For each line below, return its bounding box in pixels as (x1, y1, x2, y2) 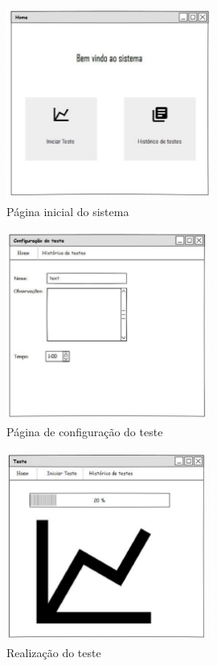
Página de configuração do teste (6, 423, 163, 439)
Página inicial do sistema (6, 202, 129, 219)
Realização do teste (6, 644, 101, 661)
